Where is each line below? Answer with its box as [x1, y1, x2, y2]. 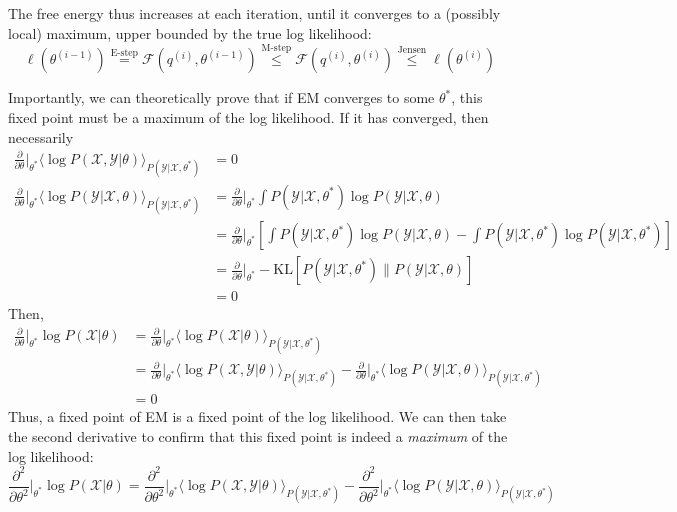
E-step [110, 47, 139, 58]
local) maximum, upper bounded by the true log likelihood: [8, 22, 372, 43]
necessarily [8, 126, 74, 147]
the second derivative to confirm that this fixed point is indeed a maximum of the [8, 425, 508, 446]
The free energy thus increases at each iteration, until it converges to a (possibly [8, 3, 501, 23]
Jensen [397, 44, 427, 55]
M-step [261, 42, 292, 53]
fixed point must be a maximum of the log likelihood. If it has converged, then [8, 107, 489, 127]
